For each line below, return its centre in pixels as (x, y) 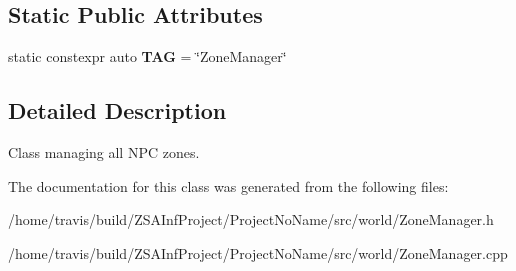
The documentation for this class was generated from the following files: (228, 185)
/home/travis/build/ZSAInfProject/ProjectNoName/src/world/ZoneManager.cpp (258, 252)
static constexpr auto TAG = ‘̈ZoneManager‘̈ (147, 56)
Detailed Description (117, 110)
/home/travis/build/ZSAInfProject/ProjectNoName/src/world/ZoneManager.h (251, 219)
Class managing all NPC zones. (104, 152)
